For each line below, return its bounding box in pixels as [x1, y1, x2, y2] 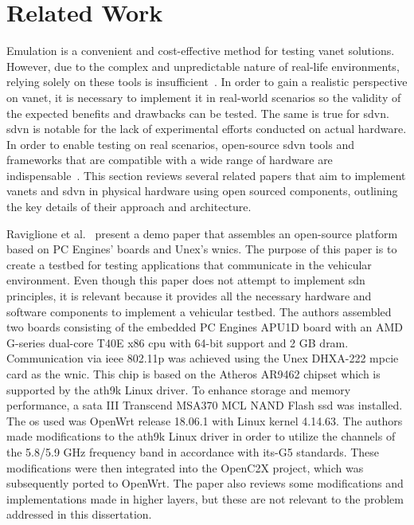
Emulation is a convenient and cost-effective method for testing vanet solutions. [6, 42, 395, 59]
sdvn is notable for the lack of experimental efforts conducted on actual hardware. [6, 120, 407, 137]
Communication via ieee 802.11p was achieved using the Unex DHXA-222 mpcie [6, 350, 399, 366]
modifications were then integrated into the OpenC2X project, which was [6, 459, 364, 476]
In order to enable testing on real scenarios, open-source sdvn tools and [6, 135, 354, 152]
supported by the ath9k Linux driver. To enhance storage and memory [6, 381, 351, 398]
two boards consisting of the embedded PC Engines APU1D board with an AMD [6, 319, 403, 335]
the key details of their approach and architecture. [6, 198, 252, 215]
